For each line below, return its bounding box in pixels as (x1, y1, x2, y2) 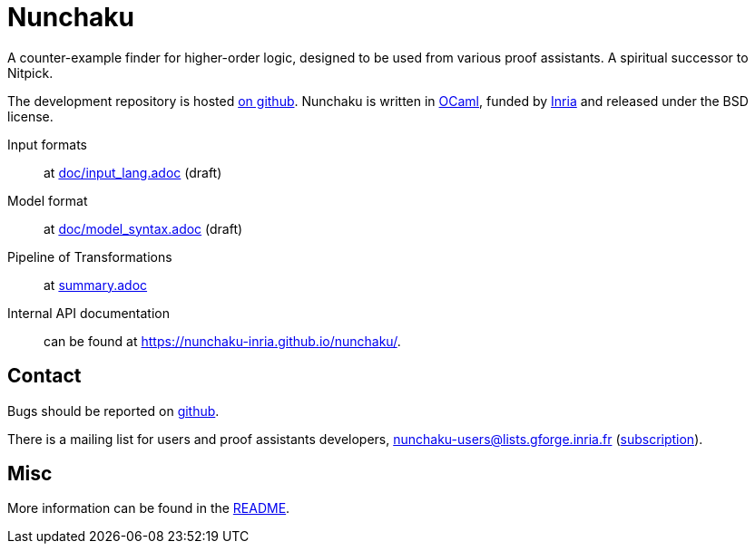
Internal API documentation (7, 304, 170, 321)
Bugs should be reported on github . (7, 402, 220, 419)
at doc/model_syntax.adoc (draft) (44, 220, 243, 237)
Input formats (7, 136, 88, 152)
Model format (7, 192, 88, 208)
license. (7, 108, 54, 124)
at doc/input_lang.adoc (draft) (44, 164, 222, 180)
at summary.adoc (44, 276, 148, 293)
